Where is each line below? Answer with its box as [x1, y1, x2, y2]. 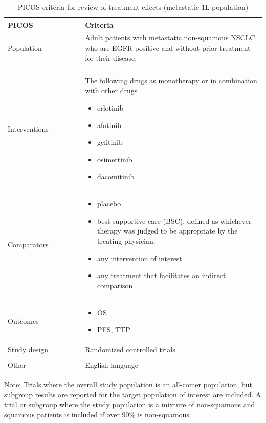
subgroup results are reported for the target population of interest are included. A [4, 389, 261, 399]
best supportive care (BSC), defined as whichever [97, 215, 252, 226]
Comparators [8, 239, 49, 249]
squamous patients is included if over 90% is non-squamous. [4, 409, 191, 419]
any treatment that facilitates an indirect [97, 270, 226, 281]
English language [85, 359, 138, 370]
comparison [97, 280, 133, 290]
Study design [8, 344, 49, 354]
